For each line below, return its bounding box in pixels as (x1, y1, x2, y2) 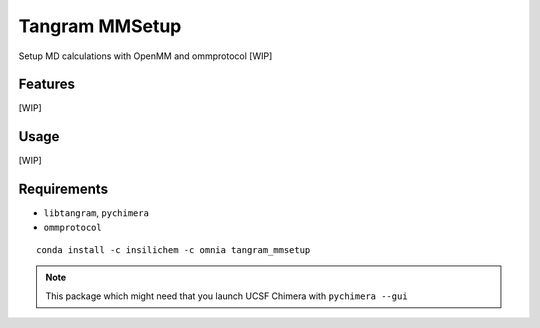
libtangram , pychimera (43, 207, 150, 219)
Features (18, 76, 75, 93)
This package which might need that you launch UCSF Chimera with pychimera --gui (45, 290, 409, 302)
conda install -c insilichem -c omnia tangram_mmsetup (36, 245, 311, 256)
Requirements (18, 181, 109, 198)
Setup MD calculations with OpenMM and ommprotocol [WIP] (18, 50, 273, 62)
